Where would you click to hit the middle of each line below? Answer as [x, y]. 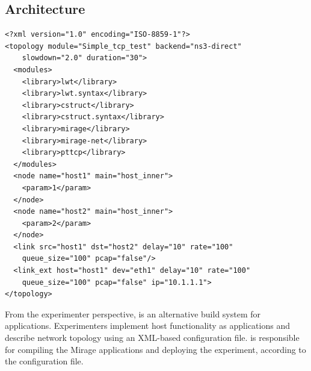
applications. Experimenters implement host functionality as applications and [147, 326]
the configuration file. [44, 361]
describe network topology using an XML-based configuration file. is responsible [152, 338]
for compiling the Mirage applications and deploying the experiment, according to [155, 349]
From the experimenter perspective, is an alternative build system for [133, 313]
